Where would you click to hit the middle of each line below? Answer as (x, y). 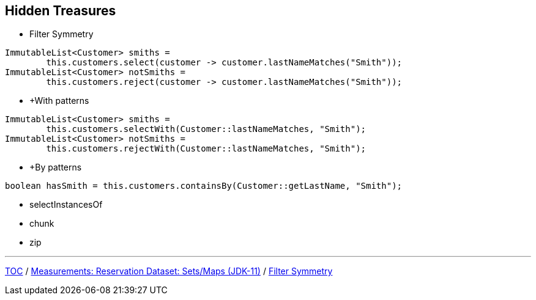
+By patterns (56, 167)
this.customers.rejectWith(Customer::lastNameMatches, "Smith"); (206, 149)
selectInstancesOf (66, 205)
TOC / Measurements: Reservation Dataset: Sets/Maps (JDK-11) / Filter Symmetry (169, 271)
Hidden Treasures (61, 11)
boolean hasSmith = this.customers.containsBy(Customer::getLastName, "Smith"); (204, 186)
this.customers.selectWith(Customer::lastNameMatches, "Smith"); (206, 129)
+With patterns (59, 101)
